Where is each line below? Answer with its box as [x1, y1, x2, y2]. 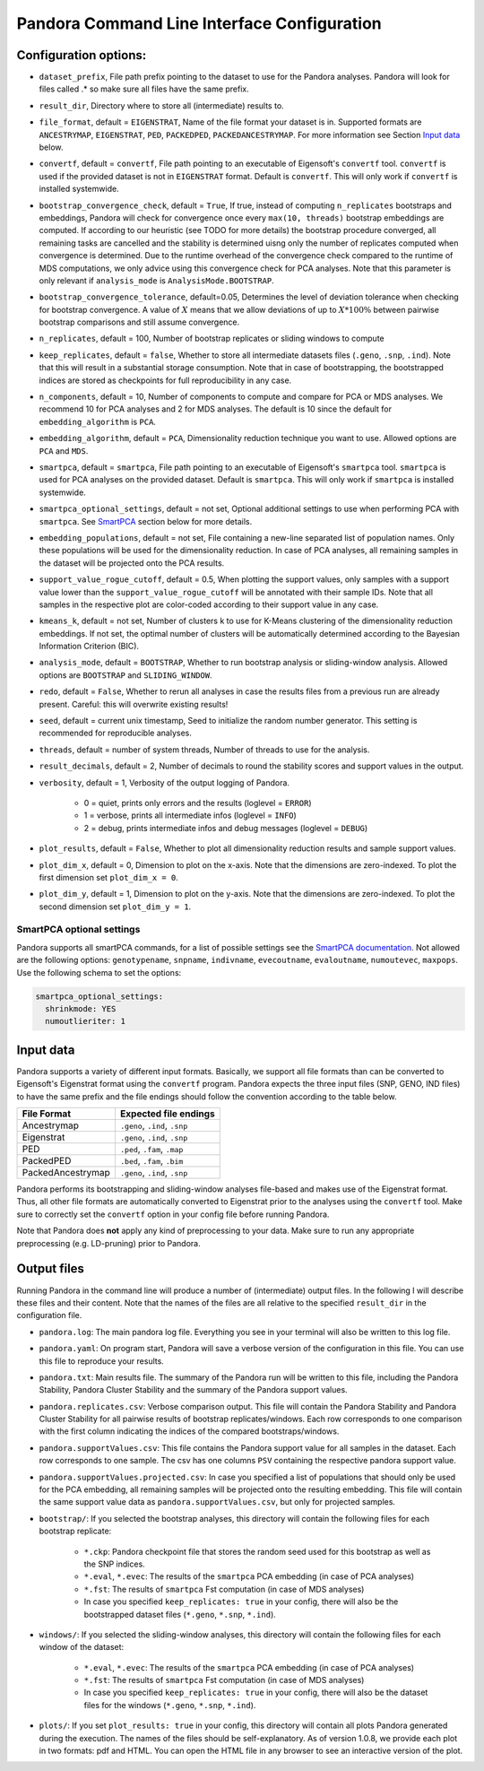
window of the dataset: [39, 1642, 125, 1653]
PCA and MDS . [39, 445, 89, 456]
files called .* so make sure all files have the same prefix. [39, 83, 250, 94]
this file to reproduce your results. [39, 1355, 165, 1367]
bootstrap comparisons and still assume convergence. [39, 317, 240, 327]
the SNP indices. [83, 1558, 145, 1569]
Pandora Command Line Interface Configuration [16, 13, 382, 33]
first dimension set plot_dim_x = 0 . [39, 872, 178, 882]
